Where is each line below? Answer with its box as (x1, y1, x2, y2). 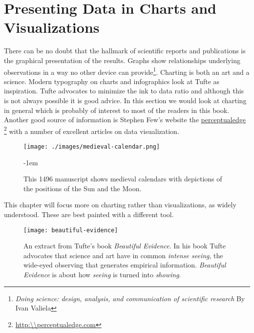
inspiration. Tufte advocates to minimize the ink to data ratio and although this (4, 86, 244, 96)
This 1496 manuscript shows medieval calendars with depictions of (23, 174, 222, 184)
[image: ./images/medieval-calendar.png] (23, 143, 160, 150)
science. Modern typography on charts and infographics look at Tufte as (4, 76, 220, 86)
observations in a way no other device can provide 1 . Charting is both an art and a (4, 65, 250, 77)
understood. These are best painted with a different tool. (4, 209, 174, 219)
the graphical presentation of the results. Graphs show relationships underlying (4, 55, 240, 65)
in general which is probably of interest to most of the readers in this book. (4, 105, 230, 115)
